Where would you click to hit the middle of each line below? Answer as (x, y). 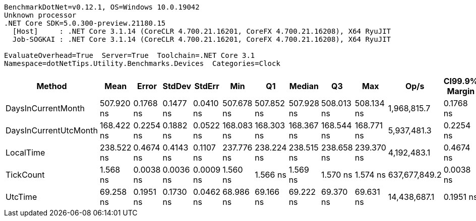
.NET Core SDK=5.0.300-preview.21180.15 (85, 23)
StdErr (207, 86)
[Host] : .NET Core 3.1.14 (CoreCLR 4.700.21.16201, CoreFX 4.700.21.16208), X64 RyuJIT (202, 31)
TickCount (25, 175)
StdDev (177, 86)
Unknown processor (40, 15)
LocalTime (25, 153)
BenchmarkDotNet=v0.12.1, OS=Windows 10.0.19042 (102, 7)
